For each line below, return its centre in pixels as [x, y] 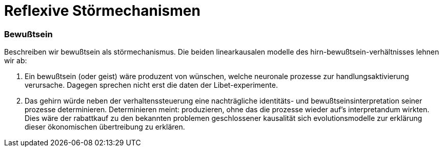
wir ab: [16, 61]
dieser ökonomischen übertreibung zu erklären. [105, 127]
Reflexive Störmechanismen [102, 11]
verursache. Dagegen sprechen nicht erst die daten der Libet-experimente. [151, 85]
